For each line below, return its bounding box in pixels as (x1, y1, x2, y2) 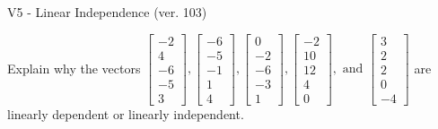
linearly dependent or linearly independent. (7, 104, 244, 123)
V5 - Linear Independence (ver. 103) (7, 3, 207, 21)
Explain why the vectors (7, 58, 141, 77)
